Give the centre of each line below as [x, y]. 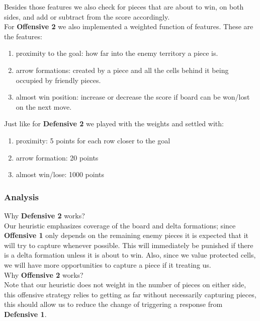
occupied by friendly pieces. [58, 80]
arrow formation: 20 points [57, 157]
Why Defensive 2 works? [45, 215]
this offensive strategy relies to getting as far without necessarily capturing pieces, [130, 294]
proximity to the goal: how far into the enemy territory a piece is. [117, 53]
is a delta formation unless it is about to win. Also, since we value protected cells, [130, 255]
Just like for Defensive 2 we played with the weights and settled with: [114, 124]
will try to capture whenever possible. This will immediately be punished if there [129, 245]
